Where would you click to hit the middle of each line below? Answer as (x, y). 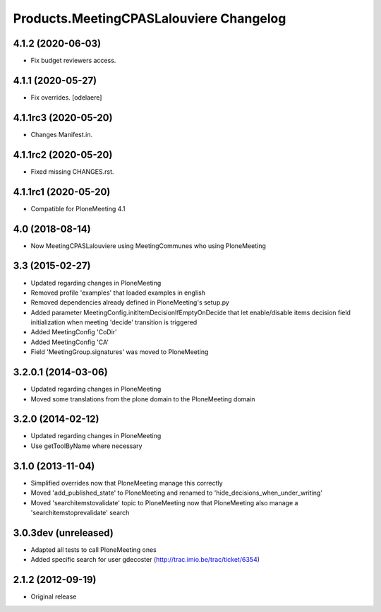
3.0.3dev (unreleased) (64, 532)
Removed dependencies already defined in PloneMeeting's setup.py (130, 302)
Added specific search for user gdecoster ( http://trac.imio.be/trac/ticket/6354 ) (145, 560)
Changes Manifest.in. (62, 134)
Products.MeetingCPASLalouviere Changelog (150, 18)
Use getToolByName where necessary (86, 446)
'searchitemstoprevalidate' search (80, 512)
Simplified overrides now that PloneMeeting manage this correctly (127, 483)
